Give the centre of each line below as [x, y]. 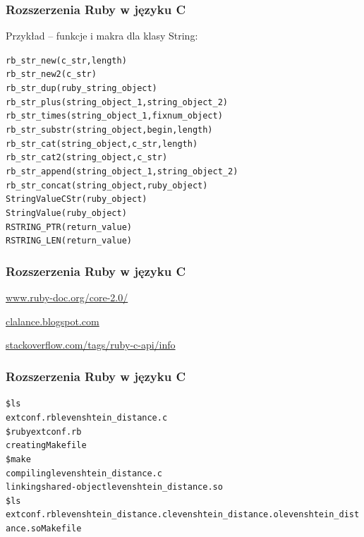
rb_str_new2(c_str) [51, 74]
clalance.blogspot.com [53, 321]
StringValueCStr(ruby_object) [77, 199]
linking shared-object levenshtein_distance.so [114, 487]
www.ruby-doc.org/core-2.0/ [67, 297]
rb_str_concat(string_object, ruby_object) [107, 185]
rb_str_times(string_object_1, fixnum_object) [114, 116]
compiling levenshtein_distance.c [84, 473]
